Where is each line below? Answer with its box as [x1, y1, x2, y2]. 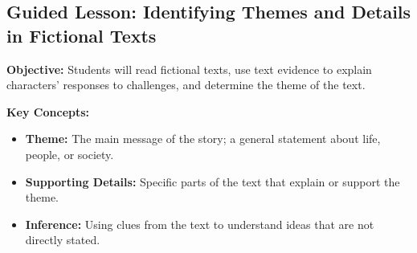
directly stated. [25, 231, 100, 248]
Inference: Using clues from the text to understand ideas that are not [25, 215, 374, 232]
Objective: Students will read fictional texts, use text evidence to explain [6, 60, 372, 77]
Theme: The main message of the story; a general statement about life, [25, 130, 381, 147]
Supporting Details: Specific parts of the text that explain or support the [25, 173, 400, 190]
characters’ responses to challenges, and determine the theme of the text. [6, 76, 366, 93]
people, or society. [25, 145, 114, 162]
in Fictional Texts [6, 22, 157, 47]
